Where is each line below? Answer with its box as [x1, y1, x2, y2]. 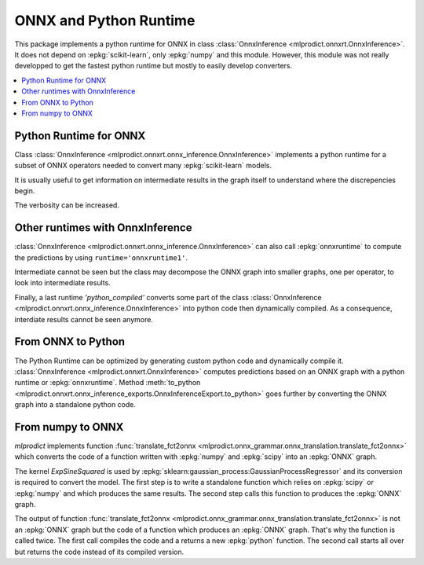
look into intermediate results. [14, 278, 111, 288]
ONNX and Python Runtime [14, 12, 196, 29]
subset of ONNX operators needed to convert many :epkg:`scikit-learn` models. [14, 161, 272, 171]
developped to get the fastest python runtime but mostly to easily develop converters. [14, 61, 293, 71]
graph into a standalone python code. [14, 400, 137, 409]
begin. [14, 185, 35, 196]
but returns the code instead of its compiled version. [14, 547, 185, 556]
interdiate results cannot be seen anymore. [14, 314, 153, 324]
